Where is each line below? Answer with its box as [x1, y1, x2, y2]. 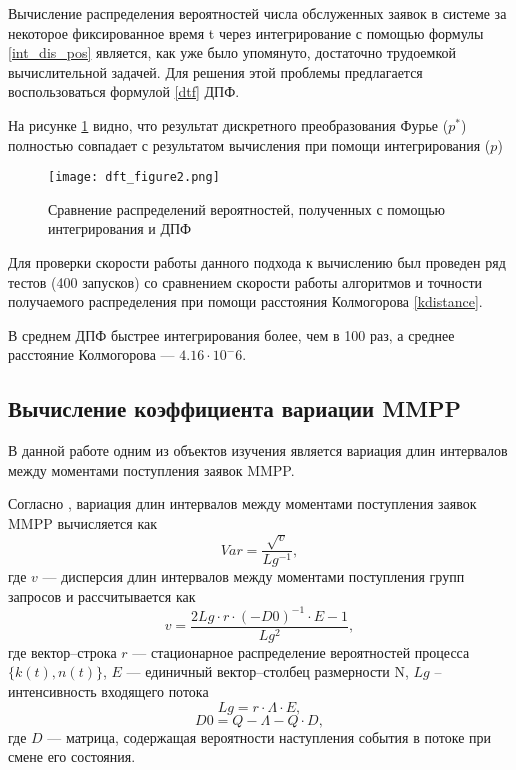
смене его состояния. [8, 746, 136, 767]
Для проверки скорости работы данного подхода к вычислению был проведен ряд [8, 252, 506, 272]
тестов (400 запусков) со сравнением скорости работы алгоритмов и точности [8, 271, 482, 292]
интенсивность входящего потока [8, 681, 209, 702]
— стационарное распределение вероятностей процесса [132, 641, 470, 662]
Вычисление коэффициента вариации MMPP [8, 393, 462, 424]
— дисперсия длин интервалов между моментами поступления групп [42, 566, 465, 587]
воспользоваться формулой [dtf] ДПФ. [8, 81, 240, 102]
